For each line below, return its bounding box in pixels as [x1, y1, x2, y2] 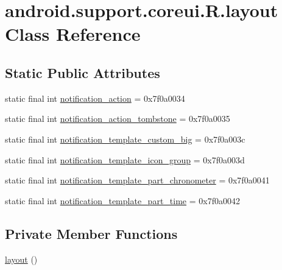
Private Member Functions [5, 224, 178, 243]
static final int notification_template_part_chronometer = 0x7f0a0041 [5, 174, 270, 187]
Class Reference [5, 21, 141, 46]
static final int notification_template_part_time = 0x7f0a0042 [5, 194, 240, 207]
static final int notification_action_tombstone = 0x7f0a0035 [5, 112, 230, 125]
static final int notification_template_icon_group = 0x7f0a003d [5, 153, 245, 166]
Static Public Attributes [5, 63, 160, 82]
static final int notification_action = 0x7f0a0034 [5, 91, 185, 104]
